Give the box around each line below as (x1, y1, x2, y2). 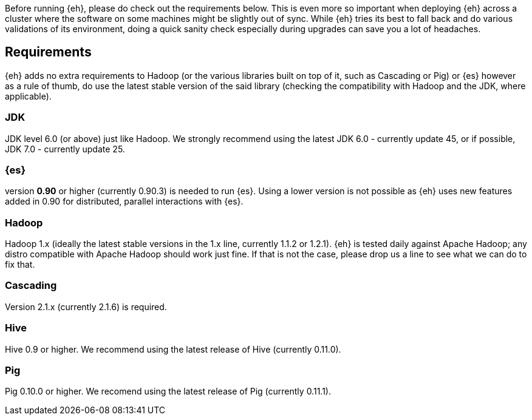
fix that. (5, 259, 35, 270)
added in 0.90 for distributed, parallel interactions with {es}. (5, 196, 244, 207)
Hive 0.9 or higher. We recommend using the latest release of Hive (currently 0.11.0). (5, 344, 341, 354)
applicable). (5, 90, 52, 101)
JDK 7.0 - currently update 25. (5, 143, 125, 154)
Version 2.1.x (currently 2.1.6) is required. (5, 301, 167, 312)
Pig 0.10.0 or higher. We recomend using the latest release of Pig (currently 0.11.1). (5, 386, 331, 397)
